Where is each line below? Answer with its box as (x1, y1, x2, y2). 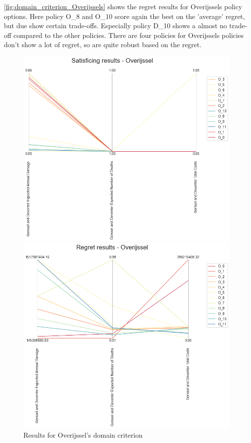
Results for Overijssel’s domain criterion (23, 429, 143, 440)
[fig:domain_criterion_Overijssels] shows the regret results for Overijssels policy (4, 1, 242, 11)
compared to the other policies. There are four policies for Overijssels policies (13, 30, 244, 40)
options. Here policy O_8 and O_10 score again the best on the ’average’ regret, (4, 11, 245, 21)
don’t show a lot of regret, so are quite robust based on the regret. (4, 39, 202, 50)
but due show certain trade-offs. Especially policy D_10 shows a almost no (4, 20, 227, 31)
